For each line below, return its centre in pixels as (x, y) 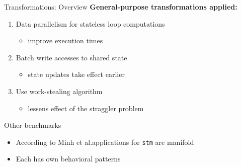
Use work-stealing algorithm (59, 91)
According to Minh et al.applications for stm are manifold (105, 142)
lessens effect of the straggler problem (86, 108)
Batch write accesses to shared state (71, 57)
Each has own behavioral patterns (68, 159)
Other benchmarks (33, 125)
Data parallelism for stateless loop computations (90, 23)
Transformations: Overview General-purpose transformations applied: (121, 7)
